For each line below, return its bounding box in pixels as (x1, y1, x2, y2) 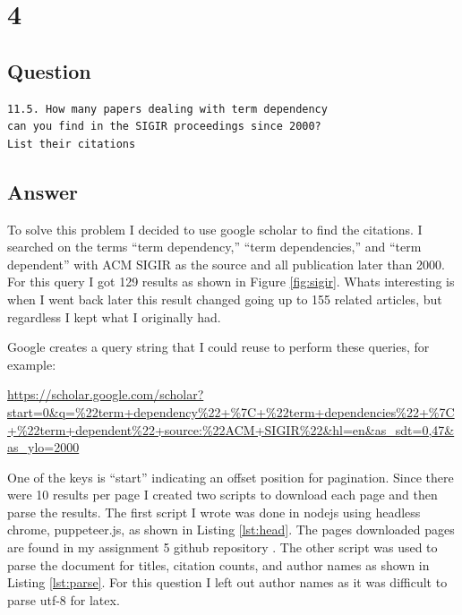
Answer (7, 177, 79, 205)
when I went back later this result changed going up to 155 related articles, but (7, 289, 442, 308)
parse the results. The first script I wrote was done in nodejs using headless (7, 502, 421, 521)
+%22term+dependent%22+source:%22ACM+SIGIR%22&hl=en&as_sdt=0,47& (7, 420, 455, 439)
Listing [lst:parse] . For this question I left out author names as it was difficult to (7, 573, 448, 592)
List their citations (7, 137, 136, 150)
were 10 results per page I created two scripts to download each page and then (7, 485, 438, 504)
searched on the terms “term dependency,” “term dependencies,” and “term (7, 237, 422, 256)
